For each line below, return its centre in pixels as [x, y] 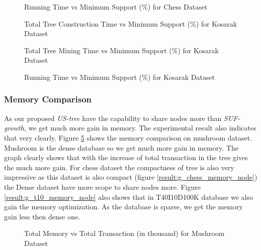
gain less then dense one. [42, 216]
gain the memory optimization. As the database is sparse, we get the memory [123, 207]
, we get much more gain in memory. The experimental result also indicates [140, 128]
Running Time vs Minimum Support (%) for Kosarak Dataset [120, 77]
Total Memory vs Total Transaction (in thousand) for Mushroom [124, 233]
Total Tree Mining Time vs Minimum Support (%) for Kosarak [121, 50]
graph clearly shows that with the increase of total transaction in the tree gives [126, 157]
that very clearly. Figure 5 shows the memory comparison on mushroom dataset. [128, 137]
